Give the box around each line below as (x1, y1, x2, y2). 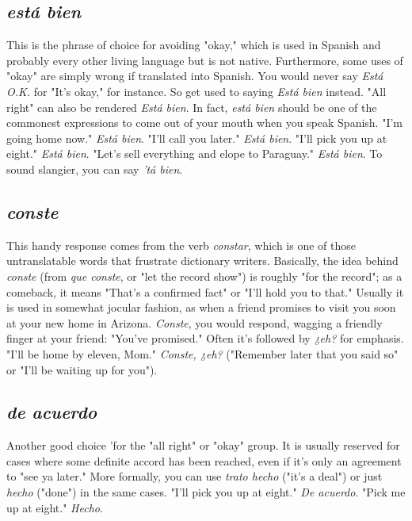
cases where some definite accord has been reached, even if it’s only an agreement (6, 452, 402, 469)
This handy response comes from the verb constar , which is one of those (6, 236, 357, 253)
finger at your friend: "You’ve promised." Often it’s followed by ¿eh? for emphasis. (6, 330, 404, 347)
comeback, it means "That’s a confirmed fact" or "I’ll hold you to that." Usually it (6, 283, 404, 300)
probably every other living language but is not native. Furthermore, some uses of (6, 52, 403, 68)
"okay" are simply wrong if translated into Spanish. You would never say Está (6, 67, 383, 84)
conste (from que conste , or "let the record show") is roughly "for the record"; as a (6, 267, 402, 284)
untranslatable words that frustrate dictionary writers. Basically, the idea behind (6, 252, 399, 269)
